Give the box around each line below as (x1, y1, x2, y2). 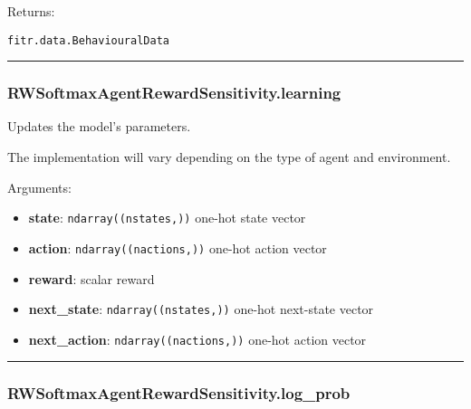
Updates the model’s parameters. (7, 117, 191, 136)
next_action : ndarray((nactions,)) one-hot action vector (28, 329, 367, 348)
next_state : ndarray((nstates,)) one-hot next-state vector (28, 300, 374, 319)
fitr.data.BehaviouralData (7, 33, 169, 47)
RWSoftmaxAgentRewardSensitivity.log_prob (7, 382, 351, 404)
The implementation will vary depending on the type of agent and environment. (7, 147, 451, 166)
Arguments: (7, 177, 72, 196)
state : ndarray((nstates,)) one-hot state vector (28, 208, 306, 227)
